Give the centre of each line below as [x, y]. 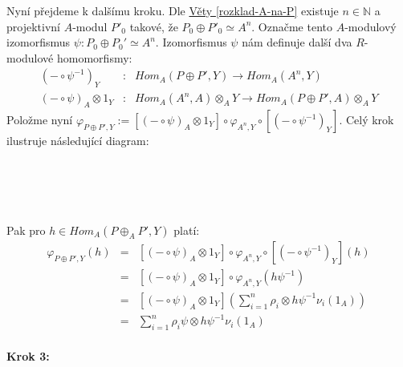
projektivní [33, 26]
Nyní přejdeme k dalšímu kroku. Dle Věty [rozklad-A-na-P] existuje [173, 10]
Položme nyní [40, 120]
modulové [30, 57]
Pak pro [26, 230]
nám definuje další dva [297, 42]
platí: [187, 230]
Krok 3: [28, 355]
